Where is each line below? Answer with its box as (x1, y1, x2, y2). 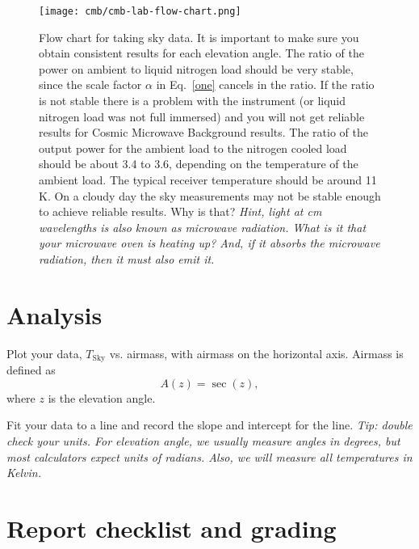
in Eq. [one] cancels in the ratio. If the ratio (156, 76, 375, 93)
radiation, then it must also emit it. (39, 250, 215, 267)
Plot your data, (6, 344, 82, 361)
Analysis (6, 298, 103, 331)
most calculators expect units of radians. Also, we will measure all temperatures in (6, 448, 413, 465)
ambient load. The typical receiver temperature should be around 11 (39, 171, 377, 188)
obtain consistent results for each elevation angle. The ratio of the (39, 44, 364, 61)
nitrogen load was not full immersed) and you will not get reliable (39, 108, 365, 125)
